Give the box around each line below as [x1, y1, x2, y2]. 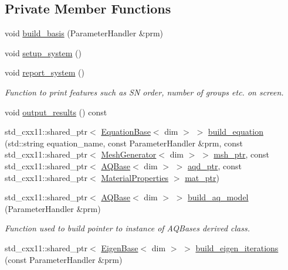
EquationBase [101, 125, 151, 138]
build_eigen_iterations [195, 241, 279, 254]
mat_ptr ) [185, 171, 219, 183]
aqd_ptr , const [188, 159, 242, 172]
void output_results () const [5, 105, 107, 118]
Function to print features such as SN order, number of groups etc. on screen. [5, 86, 284, 98]
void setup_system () [5, 46, 82, 59]
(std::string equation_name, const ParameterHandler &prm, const [5, 136, 243, 149]
